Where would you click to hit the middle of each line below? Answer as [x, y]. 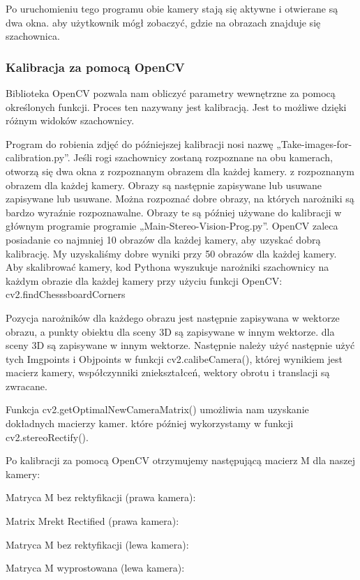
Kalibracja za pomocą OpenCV [95, 67]
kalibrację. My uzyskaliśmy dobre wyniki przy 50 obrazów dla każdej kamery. [171, 253]
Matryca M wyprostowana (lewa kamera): [95, 568]
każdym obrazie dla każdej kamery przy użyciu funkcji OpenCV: [144, 280]
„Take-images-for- [314, 143]
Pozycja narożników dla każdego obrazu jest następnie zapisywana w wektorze [173, 317]
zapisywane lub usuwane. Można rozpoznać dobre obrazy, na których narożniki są [180, 199]
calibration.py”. [38, 157]
